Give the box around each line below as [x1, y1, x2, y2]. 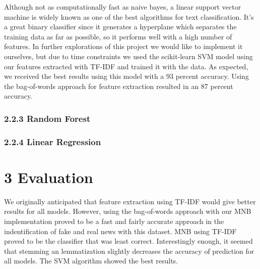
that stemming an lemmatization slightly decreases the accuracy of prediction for [4, 245, 254, 256]
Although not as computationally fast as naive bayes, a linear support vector [4, 2, 241, 12]
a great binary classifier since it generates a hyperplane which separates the [4, 21, 237, 32]
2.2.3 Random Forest [4, 112, 91, 124]
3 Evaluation [4, 166, 93, 187]
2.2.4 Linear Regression [4, 135, 101, 148]
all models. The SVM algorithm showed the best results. [4, 255, 178, 266]
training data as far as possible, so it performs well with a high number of [4, 31, 232, 41]
